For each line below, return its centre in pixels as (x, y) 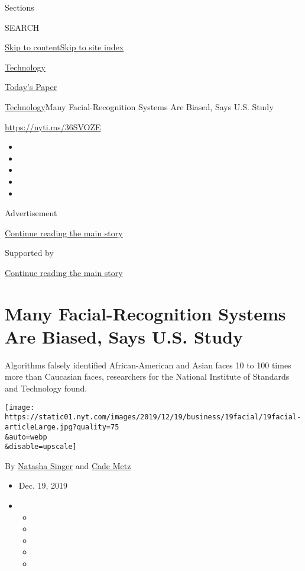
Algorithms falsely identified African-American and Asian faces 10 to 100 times (148, 365)
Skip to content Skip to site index (64, 47)
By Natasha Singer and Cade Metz (68, 465)
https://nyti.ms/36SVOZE (53, 126)
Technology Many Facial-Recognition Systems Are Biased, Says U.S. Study (139, 106)
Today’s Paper (31, 87)
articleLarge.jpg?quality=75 (62, 427)
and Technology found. (46, 388)
